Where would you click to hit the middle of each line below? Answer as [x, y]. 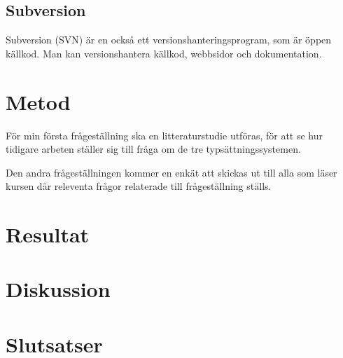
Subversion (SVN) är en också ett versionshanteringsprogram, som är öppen [169, 40]
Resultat [48, 234]
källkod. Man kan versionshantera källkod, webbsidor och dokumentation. [164, 53]
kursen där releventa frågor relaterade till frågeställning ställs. [139, 186]
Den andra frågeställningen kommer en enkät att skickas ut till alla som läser [171, 172]
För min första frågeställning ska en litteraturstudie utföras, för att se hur [164, 135]
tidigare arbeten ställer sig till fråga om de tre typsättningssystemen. [153, 149]
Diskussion [58, 289]
